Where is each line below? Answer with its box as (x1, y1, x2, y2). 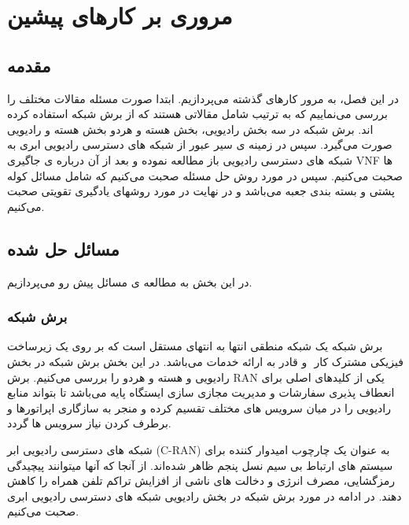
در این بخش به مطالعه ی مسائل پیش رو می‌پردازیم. (7, 273, 252, 290)
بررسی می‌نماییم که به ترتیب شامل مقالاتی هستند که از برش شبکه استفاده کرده (7, 105, 388, 122)
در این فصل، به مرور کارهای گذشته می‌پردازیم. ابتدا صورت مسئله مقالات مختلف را (7, 90, 399, 106)
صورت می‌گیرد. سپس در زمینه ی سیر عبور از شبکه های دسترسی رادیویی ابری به (7, 136, 392, 153)
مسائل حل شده (7, 236, 120, 261)
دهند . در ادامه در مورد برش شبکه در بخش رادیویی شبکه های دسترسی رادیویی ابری (7, 487, 402, 504)
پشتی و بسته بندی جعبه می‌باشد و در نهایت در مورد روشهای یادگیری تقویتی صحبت (7, 183, 395, 199)
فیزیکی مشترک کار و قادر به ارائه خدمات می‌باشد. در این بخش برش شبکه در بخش (7, 353, 403, 369)
